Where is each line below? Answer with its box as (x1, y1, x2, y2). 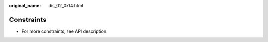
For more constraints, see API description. (21, 28, 108, 34)
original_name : (9, 3, 41, 8)
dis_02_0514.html (48, 3, 84, 8)
